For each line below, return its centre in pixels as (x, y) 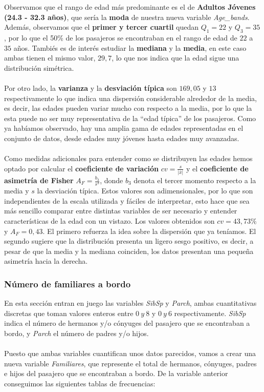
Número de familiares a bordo (68, 283)
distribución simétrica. (39, 67)
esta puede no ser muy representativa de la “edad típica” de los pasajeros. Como (130, 118)
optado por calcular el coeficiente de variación (82, 168)
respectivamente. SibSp (210, 313)
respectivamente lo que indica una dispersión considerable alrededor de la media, (131, 98)
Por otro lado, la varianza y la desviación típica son (91, 87)
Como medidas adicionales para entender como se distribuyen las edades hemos (128, 158)
